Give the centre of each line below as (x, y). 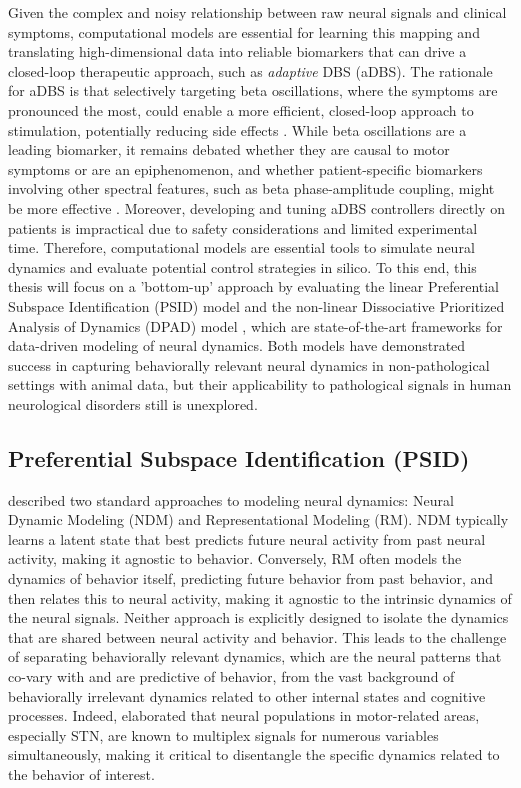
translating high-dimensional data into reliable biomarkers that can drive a (237, 51)
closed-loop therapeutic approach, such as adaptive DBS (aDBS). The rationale (250, 70)
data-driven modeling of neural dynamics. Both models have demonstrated (237, 345)
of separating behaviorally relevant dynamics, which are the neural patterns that (255, 656)
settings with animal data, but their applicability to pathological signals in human (260, 384)
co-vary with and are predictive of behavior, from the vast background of (231, 676)
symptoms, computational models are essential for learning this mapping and (244, 31)
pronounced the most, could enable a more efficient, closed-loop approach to (241, 109)
